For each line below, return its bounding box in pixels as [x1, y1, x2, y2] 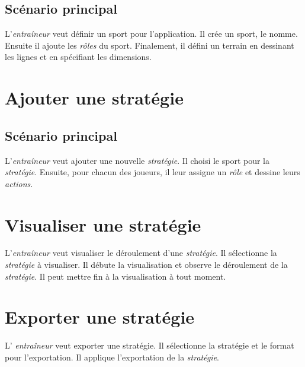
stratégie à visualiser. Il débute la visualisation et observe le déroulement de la [5, 258, 288, 271]
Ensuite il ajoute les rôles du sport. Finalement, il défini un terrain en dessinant [5, 39, 294, 51]
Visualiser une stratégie [5, 212, 201, 236]
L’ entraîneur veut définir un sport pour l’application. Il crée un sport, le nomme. [5, 27, 298, 40]
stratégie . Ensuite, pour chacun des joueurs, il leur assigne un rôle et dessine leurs [5, 166, 300, 178]
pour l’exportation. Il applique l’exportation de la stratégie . [5, 350, 219, 363]
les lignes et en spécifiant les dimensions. [5, 50, 152, 63]
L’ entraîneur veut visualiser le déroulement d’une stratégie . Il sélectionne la [5, 246, 277, 259]
